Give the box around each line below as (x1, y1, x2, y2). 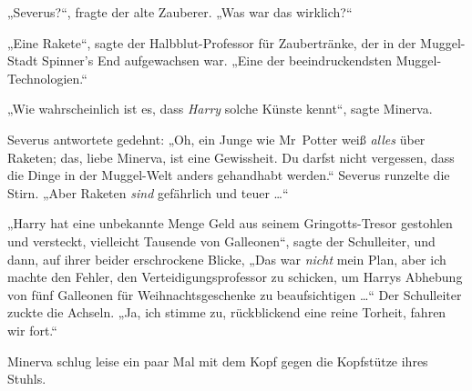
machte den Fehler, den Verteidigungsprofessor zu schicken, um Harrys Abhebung (7, 267, 463, 286)
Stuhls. (7, 369, 46, 388)
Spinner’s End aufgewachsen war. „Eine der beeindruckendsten (42, 51, 392, 70)
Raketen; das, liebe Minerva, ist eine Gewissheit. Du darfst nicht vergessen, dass (7, 147, 455, 166)
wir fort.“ (7, 320, 57, 339)
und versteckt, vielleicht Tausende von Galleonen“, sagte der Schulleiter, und (7, 231, 436, 250)
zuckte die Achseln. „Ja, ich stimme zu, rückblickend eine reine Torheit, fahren (7, 303, 446, 322)
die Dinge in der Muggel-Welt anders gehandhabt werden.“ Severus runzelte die (7, 165, 450, 185)
